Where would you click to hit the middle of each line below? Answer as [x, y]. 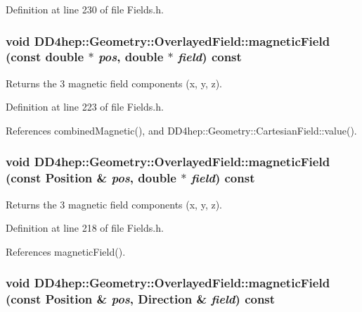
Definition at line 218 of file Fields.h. [85, 228]
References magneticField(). [66, 251]
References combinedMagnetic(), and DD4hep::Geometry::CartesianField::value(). [181, 130]
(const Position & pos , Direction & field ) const [141, 299]
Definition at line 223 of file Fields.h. [85, 107]
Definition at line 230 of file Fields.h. [85, 9]
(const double [45, 57]
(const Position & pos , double [91, 178]
